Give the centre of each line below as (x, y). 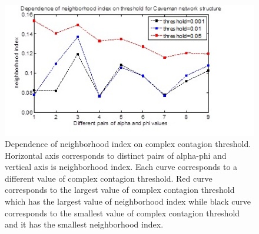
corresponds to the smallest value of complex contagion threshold (122, 213)
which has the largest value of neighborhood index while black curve (128, 201)
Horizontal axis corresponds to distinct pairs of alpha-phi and (116, 155)
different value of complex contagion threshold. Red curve (109, 178)
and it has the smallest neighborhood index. (84, 224)
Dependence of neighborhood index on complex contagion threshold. (128, 144)
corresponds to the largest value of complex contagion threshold (120, 190)
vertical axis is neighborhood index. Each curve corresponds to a (121, 167)
